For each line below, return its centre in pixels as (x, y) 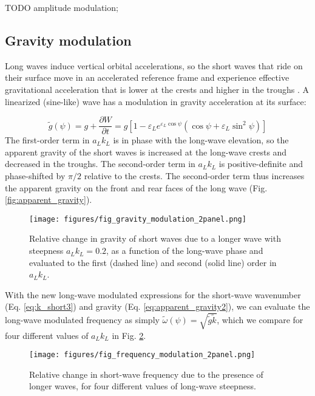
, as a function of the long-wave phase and (185, 251)
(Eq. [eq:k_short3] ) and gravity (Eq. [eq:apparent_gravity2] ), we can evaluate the (157, 306)
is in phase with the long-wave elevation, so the (201, 140)
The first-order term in (47, 140)
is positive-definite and (261, 164)
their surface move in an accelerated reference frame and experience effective (147, 77)
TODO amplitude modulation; (62, 7)
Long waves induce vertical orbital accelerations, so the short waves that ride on (154, 65)
